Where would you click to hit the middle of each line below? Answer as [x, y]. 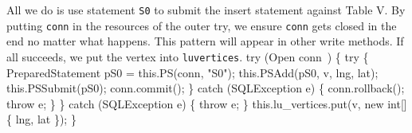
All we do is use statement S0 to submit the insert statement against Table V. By [206, 10]
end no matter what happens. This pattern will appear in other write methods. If [205, 41]
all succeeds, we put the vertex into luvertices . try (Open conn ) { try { [188, 56]
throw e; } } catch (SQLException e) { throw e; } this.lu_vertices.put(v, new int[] [207, 103]
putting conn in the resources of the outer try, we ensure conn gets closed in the [202, 25]
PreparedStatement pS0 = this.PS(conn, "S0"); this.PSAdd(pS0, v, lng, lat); [192, 72]
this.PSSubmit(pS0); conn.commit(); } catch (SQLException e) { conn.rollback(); [206, 88]
